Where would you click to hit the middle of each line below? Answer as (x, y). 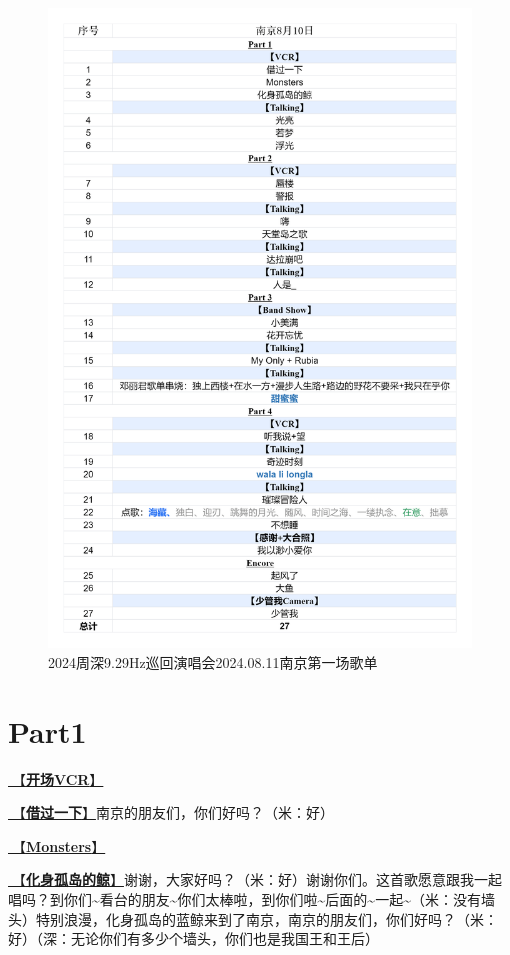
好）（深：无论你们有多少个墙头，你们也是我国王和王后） (193, 938)
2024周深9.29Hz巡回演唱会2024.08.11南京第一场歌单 (213, 661)
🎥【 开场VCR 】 (56, 778)
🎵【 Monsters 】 (57, 845)
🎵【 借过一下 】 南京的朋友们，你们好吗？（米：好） (171, 812)
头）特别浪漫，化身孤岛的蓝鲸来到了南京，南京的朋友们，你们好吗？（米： (253, 918)
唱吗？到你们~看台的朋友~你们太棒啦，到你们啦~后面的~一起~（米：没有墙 (251, 899)
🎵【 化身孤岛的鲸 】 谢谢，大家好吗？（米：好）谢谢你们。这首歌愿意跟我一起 (255, 879)
